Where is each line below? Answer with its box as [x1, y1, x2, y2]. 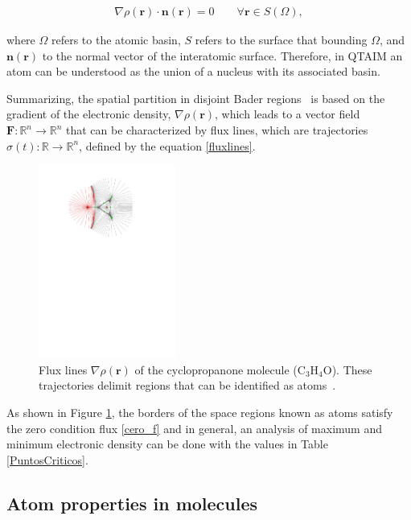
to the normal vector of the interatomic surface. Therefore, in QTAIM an [42, 47, 403, 64]
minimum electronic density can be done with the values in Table [6, 435, 328, 452]
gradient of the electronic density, [6, 105, 171, 122]
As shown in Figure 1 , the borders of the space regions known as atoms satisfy [6, 403, 393, 420]
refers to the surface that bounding [195, 31, 368, 48]
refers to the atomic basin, [51, 31, 181, 48]
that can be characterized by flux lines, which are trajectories [66, 122, 368, 138]
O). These [323, 361, 372, 378]
